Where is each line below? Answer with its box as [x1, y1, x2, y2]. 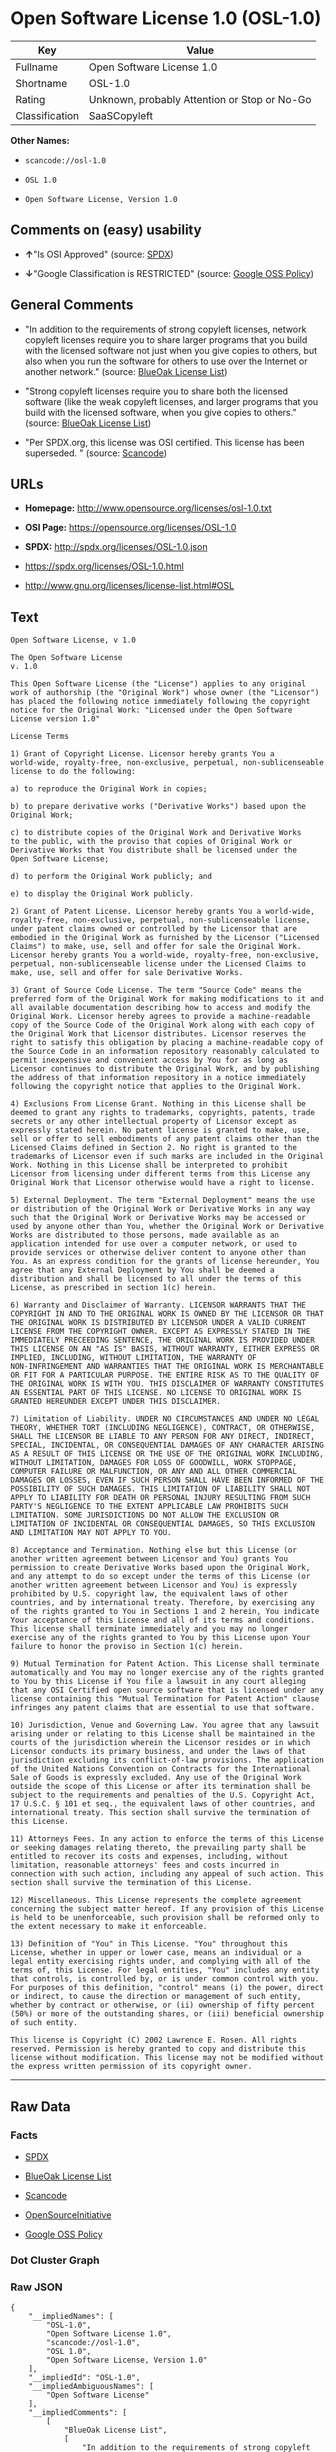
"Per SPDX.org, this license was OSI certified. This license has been [24, 436, 305, 448]
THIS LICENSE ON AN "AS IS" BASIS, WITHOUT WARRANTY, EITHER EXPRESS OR [10, 1344, 320, 1354]
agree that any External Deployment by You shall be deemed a [10, 1265, 275, 1276]
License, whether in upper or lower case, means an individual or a [10, 1948, 302, 1958]
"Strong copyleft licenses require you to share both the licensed [24, 385, 288, 397]
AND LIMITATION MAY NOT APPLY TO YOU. [10, 1528, 172, 1538]
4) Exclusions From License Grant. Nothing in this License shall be [10, 1099, 307, 1109]
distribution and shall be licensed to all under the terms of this [10, 1274, 302, 1284]
